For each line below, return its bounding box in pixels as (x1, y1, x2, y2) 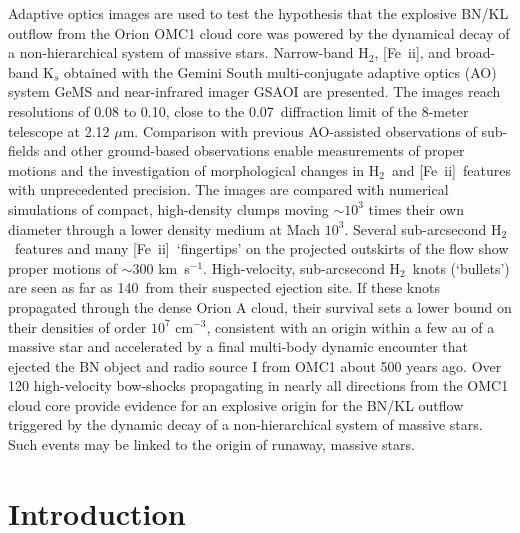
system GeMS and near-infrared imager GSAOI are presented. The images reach (8, 81, 501, 102)
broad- (455, 42, 496, 63)
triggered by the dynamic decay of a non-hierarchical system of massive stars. (8, 414, 483, 435)
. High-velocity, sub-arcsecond (203, 257, 385, 278)
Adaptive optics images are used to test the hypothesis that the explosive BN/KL (8, 3, 509, 23)
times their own (368, 198, 464, 219)
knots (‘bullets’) (412, 257, 510, 278)
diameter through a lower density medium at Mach (8, 218, 321, 239)
